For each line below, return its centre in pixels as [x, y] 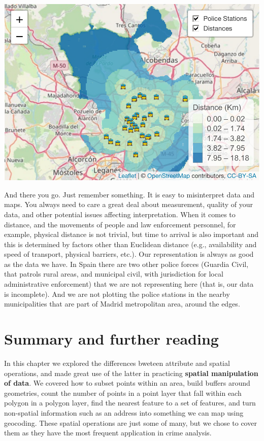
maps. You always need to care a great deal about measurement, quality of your [128, 204]
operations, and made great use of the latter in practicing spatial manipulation [131, 373]
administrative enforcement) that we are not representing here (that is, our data [129, 284]
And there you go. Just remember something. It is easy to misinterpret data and [129, 194]
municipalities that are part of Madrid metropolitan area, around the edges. [122, 304]
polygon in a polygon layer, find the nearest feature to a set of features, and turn [130, 403]
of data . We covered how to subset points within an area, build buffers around [127, 383]
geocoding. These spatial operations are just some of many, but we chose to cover [130, 422]
